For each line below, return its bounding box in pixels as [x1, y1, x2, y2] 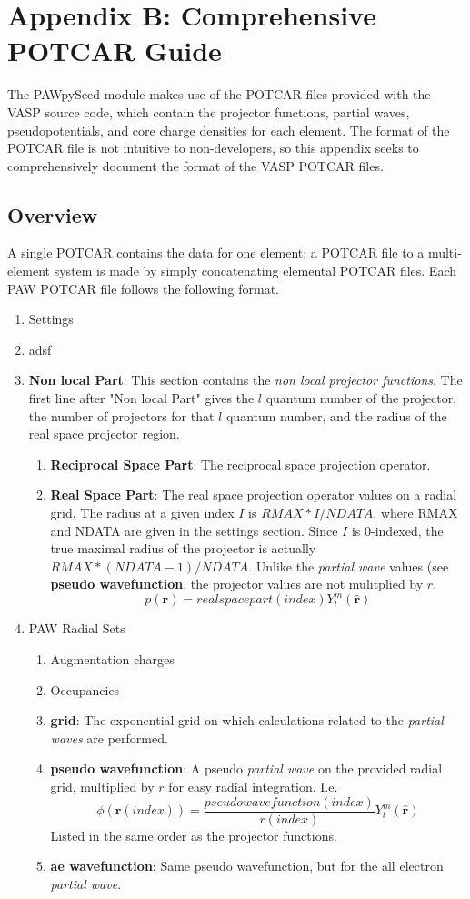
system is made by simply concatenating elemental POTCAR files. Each [54, 261, 457, 280]
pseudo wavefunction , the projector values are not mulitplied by [50, 574, 424, 593]
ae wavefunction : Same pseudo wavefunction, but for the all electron [50, 856, 444, 875]
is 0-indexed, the [351, 520, 444, 540]
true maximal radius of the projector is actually [50, 539, 316, 558]
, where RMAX [373, 503, 458, 522]
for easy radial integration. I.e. [168, 777, 338, 796]
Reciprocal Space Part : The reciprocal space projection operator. [50, 454, 431, 473]
